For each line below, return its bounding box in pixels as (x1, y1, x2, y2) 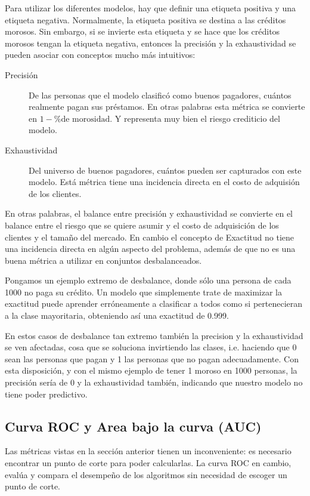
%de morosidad (54, 115, 110, 124)
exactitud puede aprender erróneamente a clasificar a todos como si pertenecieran (5, 297, 303, 310)
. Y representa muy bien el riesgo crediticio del (110, 112, 280, 124)
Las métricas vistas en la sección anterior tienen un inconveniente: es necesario (5, 445, 292, 457)
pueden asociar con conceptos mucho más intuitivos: (5, 48, 196, 61)
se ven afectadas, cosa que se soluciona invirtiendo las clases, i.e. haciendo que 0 (5, 341, 297, 353)
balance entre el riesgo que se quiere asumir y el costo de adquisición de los (5, 218, 279, 231)
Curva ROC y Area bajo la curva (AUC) (5, 417, 262, 435)
